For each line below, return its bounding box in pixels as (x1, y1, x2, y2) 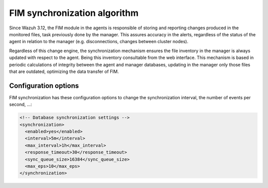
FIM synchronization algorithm (9, 7, 139, 18)
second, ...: (9, 102, 32, 108)
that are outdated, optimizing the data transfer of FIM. (9, 68, 119, 74)
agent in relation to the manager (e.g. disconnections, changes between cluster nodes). (9, 39, 189, 45)
